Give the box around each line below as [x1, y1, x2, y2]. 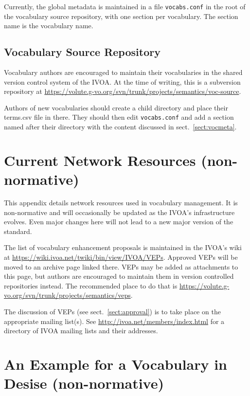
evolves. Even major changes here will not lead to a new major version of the [4, 216, 233, 227]
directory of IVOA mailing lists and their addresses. [4, 325, 158, 336]
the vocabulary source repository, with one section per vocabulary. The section [4, 11, 238, 21]
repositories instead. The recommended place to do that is [4, 280, 178, 290]
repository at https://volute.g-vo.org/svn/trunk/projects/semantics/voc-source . [4, 86, 241, 96]
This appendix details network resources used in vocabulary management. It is [4, 197, 238, 207]
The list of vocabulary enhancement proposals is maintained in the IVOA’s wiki [4, 242, 242, 252]
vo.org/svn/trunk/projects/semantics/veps [4, 290, 131, 300]
